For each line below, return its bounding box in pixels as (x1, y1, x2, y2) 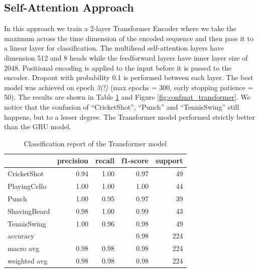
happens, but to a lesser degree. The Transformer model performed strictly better (4, 111, 255, 122)
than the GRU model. (4, 121, 71, 132)
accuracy (8, 230, 35, 241)
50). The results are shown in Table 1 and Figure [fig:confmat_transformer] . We (4, 92, 250, 102)
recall (95, 155, 114, 166)
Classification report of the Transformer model (24, 138, 167, 148)
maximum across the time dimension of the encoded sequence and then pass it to (4, 33, 254, 43)
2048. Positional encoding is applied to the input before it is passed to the (4, 62, 232, 73)
